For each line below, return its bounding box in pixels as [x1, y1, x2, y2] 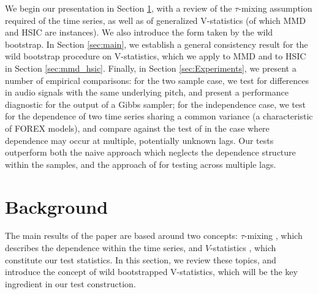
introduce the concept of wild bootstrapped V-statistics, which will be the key [5, 265, 298, 278]
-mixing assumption [238, 2, 312, 14]
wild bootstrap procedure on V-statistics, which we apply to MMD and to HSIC [5, 50, 306, 62]
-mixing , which [244, 229, 303, 242]
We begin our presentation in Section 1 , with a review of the [5, 2, 232, 14]
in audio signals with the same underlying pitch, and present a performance [5, 86, 289, 99]
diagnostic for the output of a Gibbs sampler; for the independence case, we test [5, 97, 306, 110]
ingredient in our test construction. [5, 277, 136, 290]
